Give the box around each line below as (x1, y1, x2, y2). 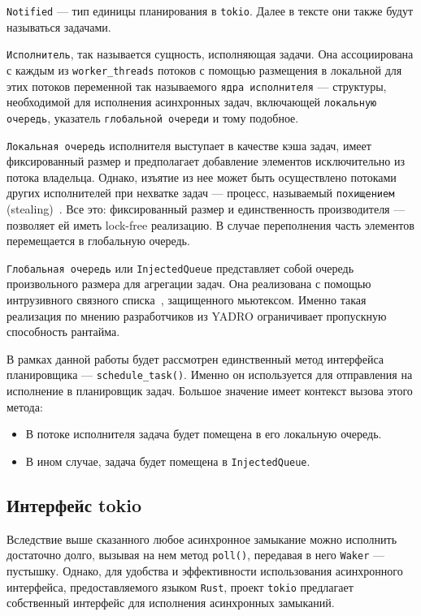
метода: (7, 398, 43, 415)
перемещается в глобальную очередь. (7, 232, 190, 249)
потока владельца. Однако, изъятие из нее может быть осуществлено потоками (7, 168, 397, 185)
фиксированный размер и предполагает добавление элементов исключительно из (7, 153, 405, 170)
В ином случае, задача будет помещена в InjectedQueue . (25, 452, 310, 469)
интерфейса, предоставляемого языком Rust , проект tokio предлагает (7, 578, 354, 595)
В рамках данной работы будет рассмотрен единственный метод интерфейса (7, 350, 384, 367)
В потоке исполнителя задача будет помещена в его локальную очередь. (25, 425, 382, 442)
